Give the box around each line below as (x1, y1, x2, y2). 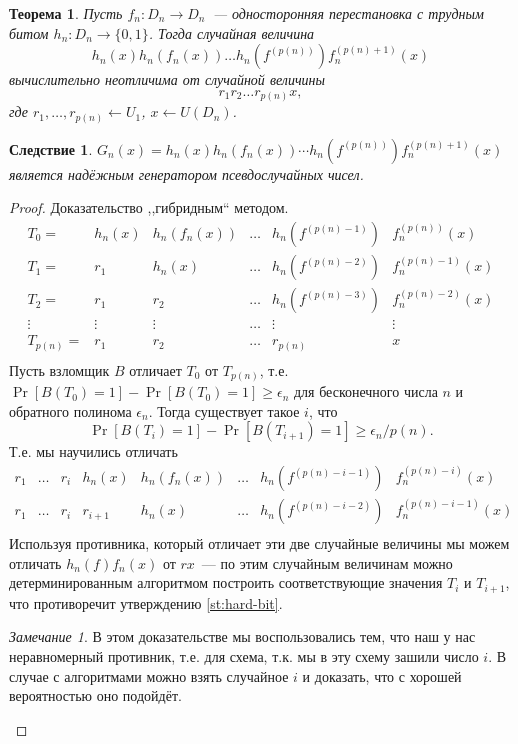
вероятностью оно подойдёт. (9, 685, 182, 706)
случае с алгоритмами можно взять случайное (9, 665, 289, 686)
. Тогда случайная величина (148, 22, 315, 43)
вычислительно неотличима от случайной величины (9, 69, 326, 90)
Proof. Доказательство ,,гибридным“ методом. (9, 197, 289, 218)
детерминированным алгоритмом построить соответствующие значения (9, 572, 443, 593)
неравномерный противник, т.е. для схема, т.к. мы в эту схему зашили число (9, 645, 479, 666)
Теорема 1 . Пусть (9, 3, 123, 23)
